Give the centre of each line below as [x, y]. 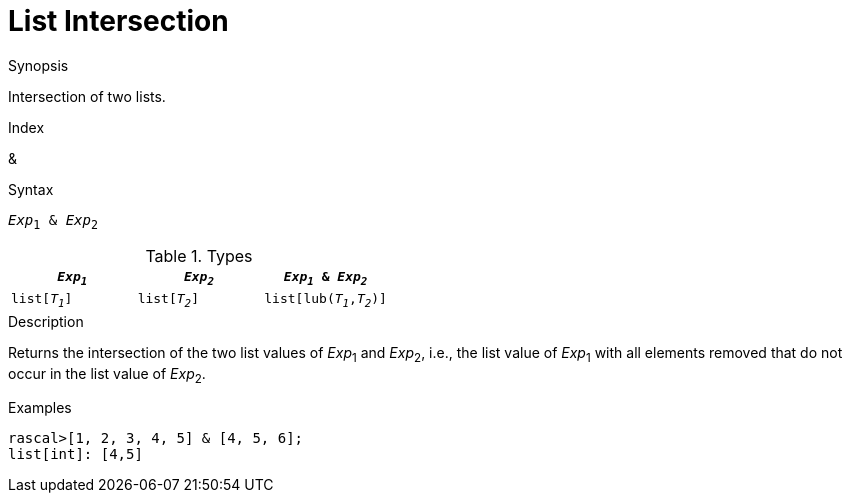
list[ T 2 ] [168, 300]
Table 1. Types [199, 255]
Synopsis [38, 65]
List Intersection [118, 21]
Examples [40, 408]
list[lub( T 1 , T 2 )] [325, 300]
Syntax [31, 189]
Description [46, 321]
